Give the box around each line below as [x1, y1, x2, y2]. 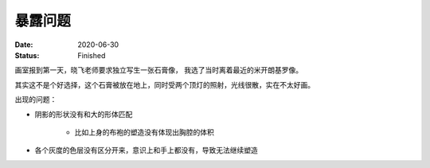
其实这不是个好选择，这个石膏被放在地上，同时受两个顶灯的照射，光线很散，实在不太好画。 [14, 80, 315, 89]
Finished [77, 50, 106, 60]
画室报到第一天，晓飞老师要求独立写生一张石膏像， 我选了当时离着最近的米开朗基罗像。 [14, 65, 303, 75]
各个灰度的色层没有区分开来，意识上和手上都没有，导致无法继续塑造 [34, 146, 258, 155]
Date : [14, 40, 33, 49]
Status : [14, 50, 40, 60]
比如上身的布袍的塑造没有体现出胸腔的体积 [74, 127, 214, 137]
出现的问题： [14, 95, 57, 104]
